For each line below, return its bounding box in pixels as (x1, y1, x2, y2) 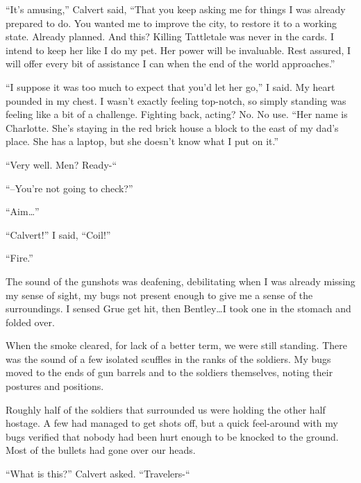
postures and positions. (6, 379, 104, 393)
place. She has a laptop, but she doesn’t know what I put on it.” (6, 134, 279, 149)
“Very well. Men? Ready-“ (6, 157, 117, 171)
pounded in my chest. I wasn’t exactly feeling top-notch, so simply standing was (6, 93, 346, 108)
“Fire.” (6, 251, 33, 265)
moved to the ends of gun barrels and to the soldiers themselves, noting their (6, 365, 333, 380)
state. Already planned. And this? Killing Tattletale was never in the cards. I (6, 29, 334, 44)
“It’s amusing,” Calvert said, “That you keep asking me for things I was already (6, 2, 346, 16)
